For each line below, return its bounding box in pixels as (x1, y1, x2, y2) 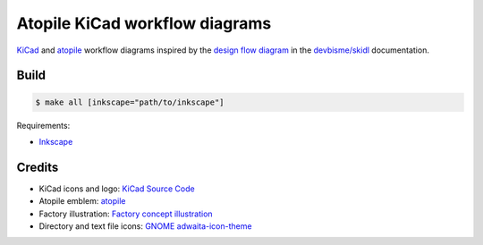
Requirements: (16, 120, 71, 131)
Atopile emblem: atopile (38, 196, 126, 207)
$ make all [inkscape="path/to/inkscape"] (35, 97, 225, 107)
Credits (16, 159, 59, 174)
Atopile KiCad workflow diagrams (16, 13, 272, 33)
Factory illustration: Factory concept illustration (38, 208, 214, 219)
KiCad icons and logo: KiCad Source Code (38, 183, 196, 194)
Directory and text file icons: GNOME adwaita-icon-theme (38, 221, 252, 232)
